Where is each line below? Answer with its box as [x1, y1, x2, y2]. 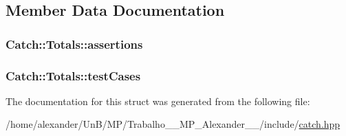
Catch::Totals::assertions [6, 35, 143, 52]
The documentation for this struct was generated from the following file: [6, 93, 310, 108]
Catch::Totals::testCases [6, 67, 141, 84]
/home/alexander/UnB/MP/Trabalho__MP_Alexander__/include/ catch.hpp [6, 117, 340, 131]
